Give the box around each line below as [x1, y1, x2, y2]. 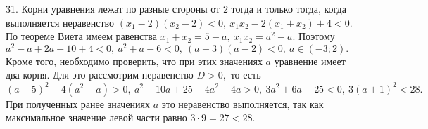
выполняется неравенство [6, 15, 115, 29]
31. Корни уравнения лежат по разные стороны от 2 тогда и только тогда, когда [6, 1, 346, 15]
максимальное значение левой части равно [6, 110, 187, 125]
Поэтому [298, 29, 335, 43]
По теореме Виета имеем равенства [6, 29, 157, 43]
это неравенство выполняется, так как [161, 96, 324, 111]
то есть [230, 67, 261, 82]
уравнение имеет [274, 53, 346, 68]
